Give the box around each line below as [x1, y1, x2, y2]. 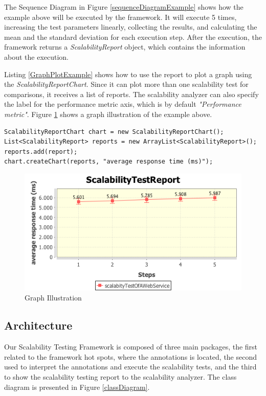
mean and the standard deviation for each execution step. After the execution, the [4, 31, 262, 42]
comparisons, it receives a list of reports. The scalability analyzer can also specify [4, 88, 259, 99]
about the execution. [4, 51, 69, 62]
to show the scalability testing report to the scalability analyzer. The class [4, 371, 237, 382]
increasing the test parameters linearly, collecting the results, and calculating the [4, 21, 257, 32]
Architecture [4, 317, 73, 333]
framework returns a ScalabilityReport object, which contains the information [4, 41, 246, 52]
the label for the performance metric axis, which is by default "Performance [4, 99, 241, 109]
